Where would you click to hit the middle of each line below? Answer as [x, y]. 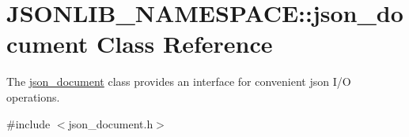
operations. [33, 96]
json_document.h [111, 123]
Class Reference [185, 44]
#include [28, 123]
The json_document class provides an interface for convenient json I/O [179, 81]
